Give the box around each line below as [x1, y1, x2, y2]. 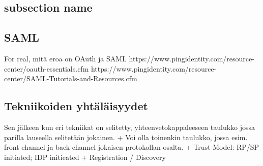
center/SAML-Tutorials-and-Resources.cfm [4, 73, 137, 84]
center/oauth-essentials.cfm [4, 63, 89, 74]
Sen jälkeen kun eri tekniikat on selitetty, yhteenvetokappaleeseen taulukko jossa [4, 121, 255, 132]
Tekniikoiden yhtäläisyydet [4, 98, 148, 114]
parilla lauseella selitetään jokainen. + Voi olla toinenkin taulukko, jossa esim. [4, 131, 248, 142]
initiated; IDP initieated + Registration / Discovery [4, 151, 166, 162]
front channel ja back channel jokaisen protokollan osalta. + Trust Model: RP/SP [4, 142, 259, 152]
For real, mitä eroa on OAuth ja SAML [4, 53, 127, 63]
